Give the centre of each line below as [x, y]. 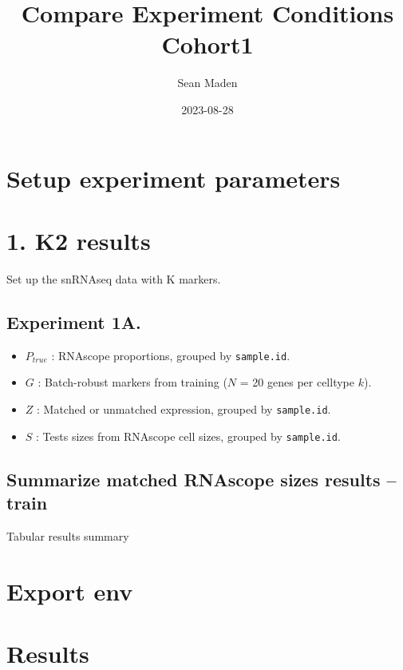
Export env [70, 591]
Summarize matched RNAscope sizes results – [201, 479]
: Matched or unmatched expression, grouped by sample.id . [184, 408]
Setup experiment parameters [174, 178]
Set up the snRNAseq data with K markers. [114, 278]
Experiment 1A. [74, 321]
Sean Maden [207, 83]
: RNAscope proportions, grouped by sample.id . [171, 355]
